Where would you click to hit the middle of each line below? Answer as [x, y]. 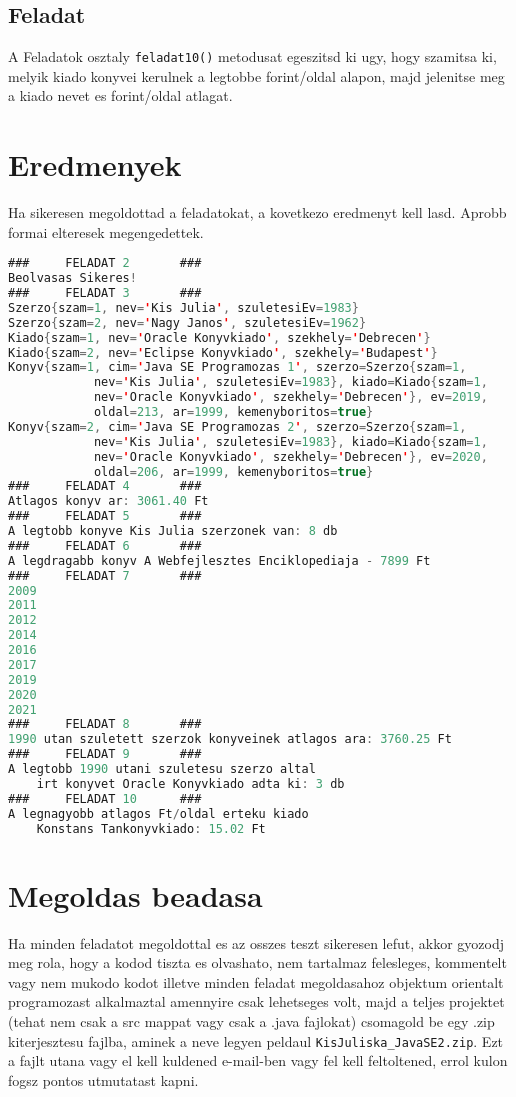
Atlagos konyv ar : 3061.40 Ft [108, 501]
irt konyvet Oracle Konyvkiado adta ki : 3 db [190, 783]
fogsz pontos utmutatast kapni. [103, 1079]
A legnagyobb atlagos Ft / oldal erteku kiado [158, 813]
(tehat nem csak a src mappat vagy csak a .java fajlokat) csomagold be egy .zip [251, 1020]
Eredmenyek [95, 164]
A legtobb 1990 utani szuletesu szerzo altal [162, 769]
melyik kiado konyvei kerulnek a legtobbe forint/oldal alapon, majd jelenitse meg [256, 75]
